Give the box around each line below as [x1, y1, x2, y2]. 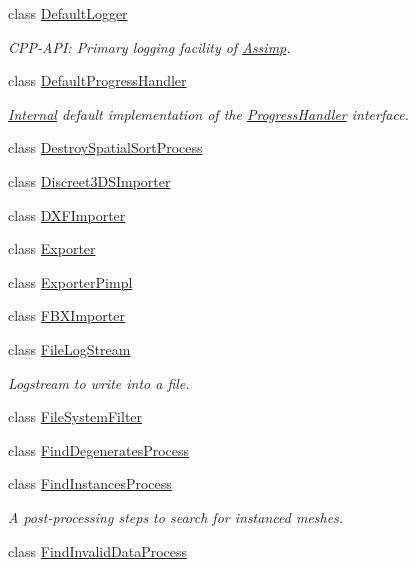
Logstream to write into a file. [8, 372, 190, 393]
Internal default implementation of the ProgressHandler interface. [8, 103, 409, 124]
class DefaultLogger [8, 3, 128, 23]
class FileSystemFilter [8, 406, 143, 427]
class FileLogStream [8, 338, 131, 359]
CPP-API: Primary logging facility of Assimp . [8, 36, 291, 57]
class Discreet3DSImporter [8, 170, 171, 191]
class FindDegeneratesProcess [8, 439, 190, 460]
